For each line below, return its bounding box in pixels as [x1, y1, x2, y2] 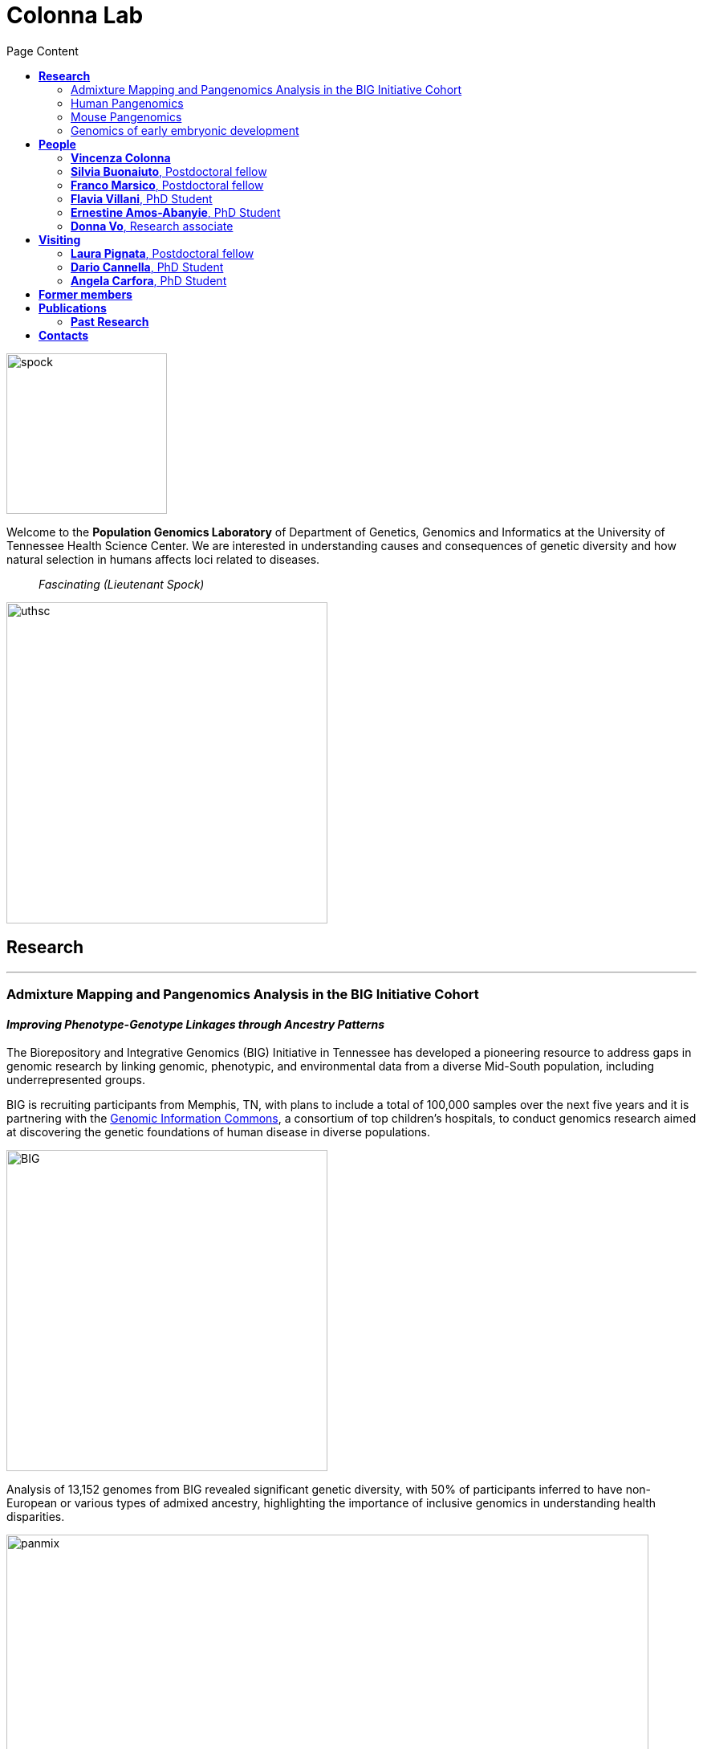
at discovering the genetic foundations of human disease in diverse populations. [6, 1125, 430, 1139]
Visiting [39, 232, 81, 247]
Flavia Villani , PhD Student [71, 191, 213, 206]
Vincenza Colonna [71, 150, 171, 165]
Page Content [6, 43, 79, 58]
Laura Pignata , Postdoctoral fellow [71, 246, 254, 260]
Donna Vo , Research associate [71, 218, 234, 233]
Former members [39, 287, 132, 301]
